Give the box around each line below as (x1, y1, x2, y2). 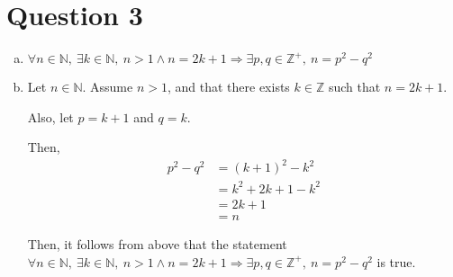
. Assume (82, 77, 133, 96)
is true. (376, 252, 416, 271)
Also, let (27, 107, 74, 126)
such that (328, 77, 381, 96)
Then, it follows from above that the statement (27, 235, 287, 254)
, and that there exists (167, 77, 290, 96)
